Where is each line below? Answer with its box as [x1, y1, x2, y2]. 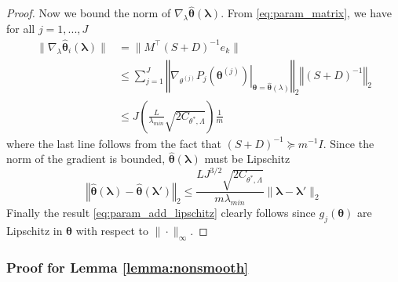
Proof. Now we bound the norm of [6, 5, 171, 21]
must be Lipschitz [204, 150, 290, 167]
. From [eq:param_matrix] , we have [221, 5, 392, 21]
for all [6, 20, 35, 37]
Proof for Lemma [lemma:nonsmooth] [6, 257, 249, 277]
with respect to [75, 222, 148, 238]
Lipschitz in [6, 222, 63, 238]
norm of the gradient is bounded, [6, 150, 166, 167]
